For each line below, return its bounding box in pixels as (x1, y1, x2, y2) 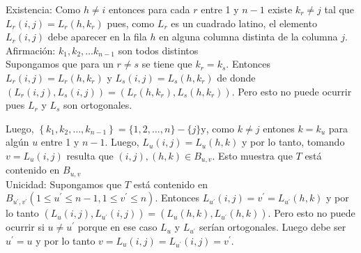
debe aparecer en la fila (47, 29, 147, 44)
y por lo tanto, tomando (241, 135, 345, 149)
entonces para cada (109, 2, 190, 16)
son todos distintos (118, 43, 199, 57)
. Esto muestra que (212, 148, 293, 162)
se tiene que (141, 56, 192, 71)
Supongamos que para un (6, 56, 114, 71)
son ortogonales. (63, 98, 132, 112)
